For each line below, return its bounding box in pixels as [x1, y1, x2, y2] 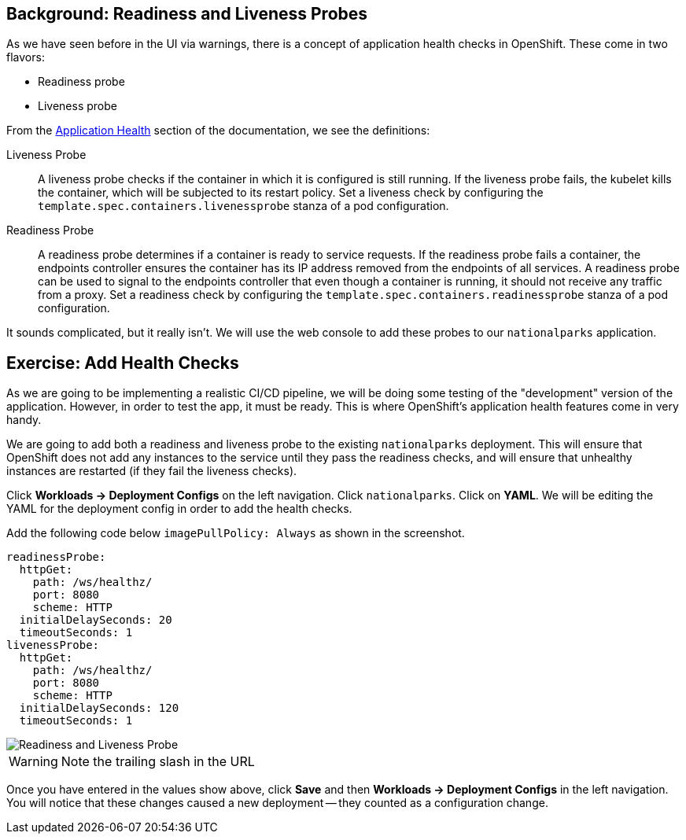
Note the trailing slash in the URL [61, 753, 255, 770]
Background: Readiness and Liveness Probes [6, 4, 368, 24]
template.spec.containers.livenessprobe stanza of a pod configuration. [38, 199, 449, 213]
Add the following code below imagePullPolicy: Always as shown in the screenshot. [6, 526, 465, 540]
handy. [6, 413, 42, 427]
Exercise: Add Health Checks [6, 352, 239, 373]
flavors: [6, 50, 45, 64]
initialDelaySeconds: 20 [19, 613, 172, 627]
